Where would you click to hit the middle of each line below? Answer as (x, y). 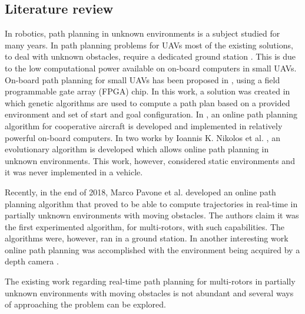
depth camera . (32, 261)
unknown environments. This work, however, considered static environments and (150, 160)
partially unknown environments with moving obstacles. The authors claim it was (152, 215)
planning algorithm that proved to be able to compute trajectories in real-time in (151, 203)
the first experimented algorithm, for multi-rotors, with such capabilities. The (145, 226)
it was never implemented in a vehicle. (74, 172)
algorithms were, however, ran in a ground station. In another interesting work (147, 238)
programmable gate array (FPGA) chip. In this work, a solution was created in (147, 91)
